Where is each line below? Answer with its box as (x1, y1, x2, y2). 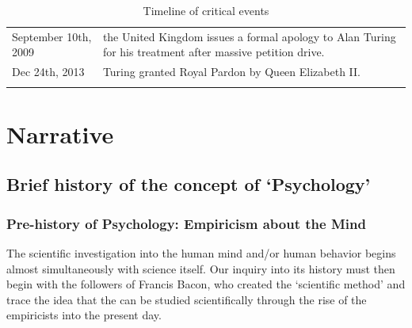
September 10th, (12, 28, 92, 44)
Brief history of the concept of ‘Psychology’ (6, 172, 371, 196)
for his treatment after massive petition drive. (102, 44, 325, 60)
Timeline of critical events (143, 2, 269, 18)
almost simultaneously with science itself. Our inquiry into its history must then (6, 260, 395, 277)
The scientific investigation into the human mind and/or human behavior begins (6, 245, 396, 261)
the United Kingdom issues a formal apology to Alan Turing (102, 28, 396, 44)
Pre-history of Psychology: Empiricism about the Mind (6, 213, 366, 233)
